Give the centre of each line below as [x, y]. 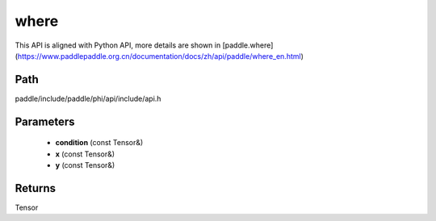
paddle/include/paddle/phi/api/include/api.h [88, 98]
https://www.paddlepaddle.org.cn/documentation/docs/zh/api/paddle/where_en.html [159, 56]
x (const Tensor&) [85, 154]
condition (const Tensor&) [99, 143]
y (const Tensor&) [85, 165]
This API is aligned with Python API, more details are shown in [118, 45]
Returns [36, 188]
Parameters [45, 121]
